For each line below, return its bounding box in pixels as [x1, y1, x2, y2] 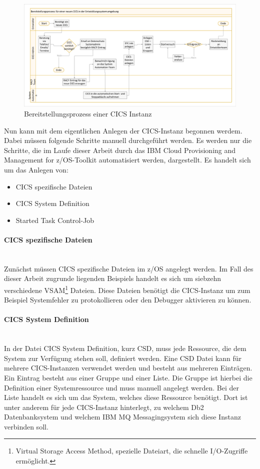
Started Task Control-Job [15, 214, 94, 225]
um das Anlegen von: [4, 164, 68, 174]
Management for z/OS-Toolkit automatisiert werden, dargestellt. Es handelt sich [4, 154, 251, 165]
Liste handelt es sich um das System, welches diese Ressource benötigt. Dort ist [4, 392, 248, 402]
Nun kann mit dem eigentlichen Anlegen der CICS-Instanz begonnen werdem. [4, 125, 242, 135]
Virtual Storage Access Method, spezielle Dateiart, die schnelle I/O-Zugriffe [15, 445, 248, 456]
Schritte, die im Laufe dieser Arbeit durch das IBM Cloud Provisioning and [4, 144, 236, 155]
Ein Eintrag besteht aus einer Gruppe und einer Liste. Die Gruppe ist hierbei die [4, 372, 252, 382]
